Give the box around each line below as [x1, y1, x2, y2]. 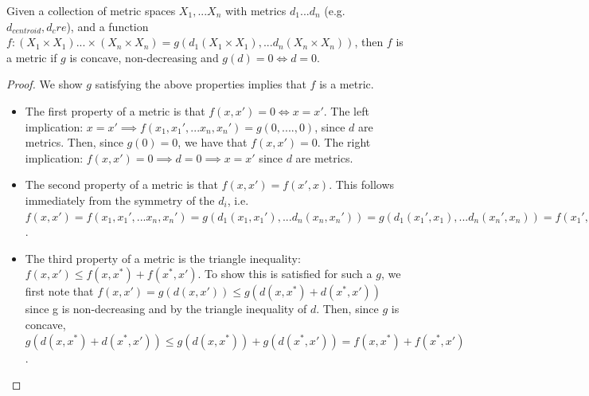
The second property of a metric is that [25, 176, 218, 193]
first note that [25, 283, 94, 300]
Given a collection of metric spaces [6, 2, 176, 18]
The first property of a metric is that [25, 102, 205, 119]
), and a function [66, 18, 149, 34]
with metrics [225, 2, 287, 18]
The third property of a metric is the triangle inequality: [25, 249, 301, 266]
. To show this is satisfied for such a [197, 265, 373, 282]
